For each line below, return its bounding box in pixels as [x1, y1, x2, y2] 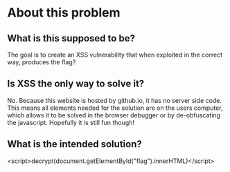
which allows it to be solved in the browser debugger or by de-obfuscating [7, 111, 220, 119]
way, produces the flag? [7, 58, 76, 66]
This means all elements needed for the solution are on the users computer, [7, 104, 223, 112]
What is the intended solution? [7, 138, 142, 150]
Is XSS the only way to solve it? [7, 78, 145, 90]
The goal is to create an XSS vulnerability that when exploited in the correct [7, 50, 223, 59]
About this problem [7, 5, 121, 21]
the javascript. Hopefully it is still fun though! [7, 118, 135, 126]
